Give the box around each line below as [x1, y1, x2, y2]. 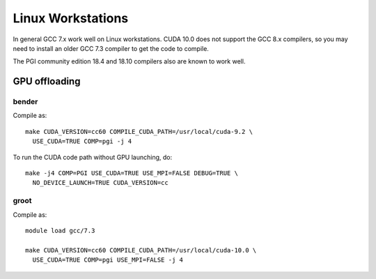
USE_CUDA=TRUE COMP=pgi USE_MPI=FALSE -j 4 [32, 256, 184, 264]
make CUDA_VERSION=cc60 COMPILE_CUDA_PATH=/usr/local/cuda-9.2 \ [25, 128, 253, 135]
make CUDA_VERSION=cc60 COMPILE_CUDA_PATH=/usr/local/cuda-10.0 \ [25, 246, 257, 254]
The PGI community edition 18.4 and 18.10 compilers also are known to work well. [13, 57, 246, 66]
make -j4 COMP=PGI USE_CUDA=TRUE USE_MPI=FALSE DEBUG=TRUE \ [25, 169, 238, 177]
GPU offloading [13, 75, 81, 87]
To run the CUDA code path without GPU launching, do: [13, 153, 173, 161]
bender [13, 97, 38, 107]
